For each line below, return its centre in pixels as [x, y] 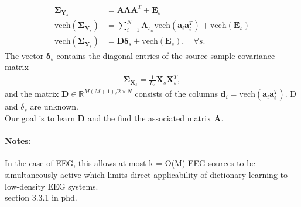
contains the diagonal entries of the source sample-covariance [166, 55]
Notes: [18, 141]
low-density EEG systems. [52, 186]
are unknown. [54, 106]
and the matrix [32, 94]
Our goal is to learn [40, 118]
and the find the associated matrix [149, 118]
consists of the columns [176, 94]
